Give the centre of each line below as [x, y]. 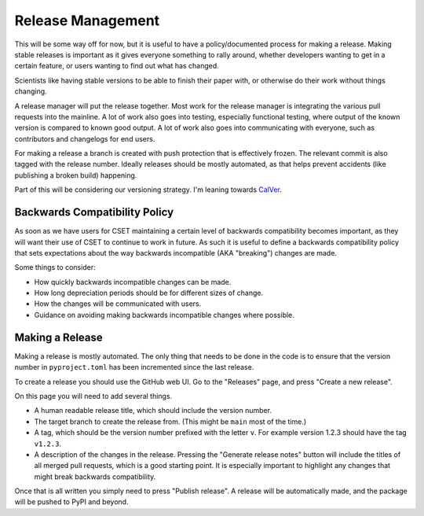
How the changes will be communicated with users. [118, 304]
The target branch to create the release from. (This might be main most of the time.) [170, 422]
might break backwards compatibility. [95, 477]
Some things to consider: [55, 267]
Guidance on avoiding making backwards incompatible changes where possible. [164, 315]
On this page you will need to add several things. [93, 396]
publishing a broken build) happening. [76, 175]
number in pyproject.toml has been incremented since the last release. [134, 367]
